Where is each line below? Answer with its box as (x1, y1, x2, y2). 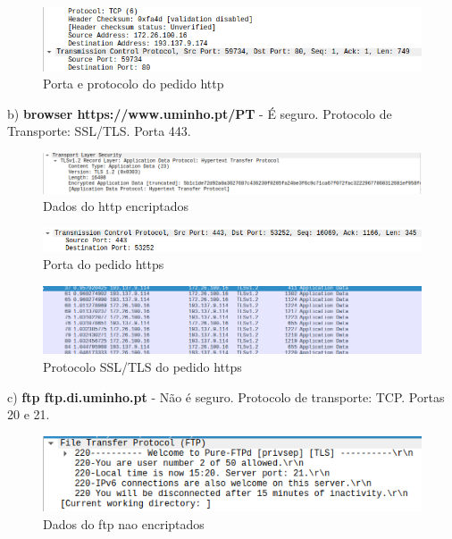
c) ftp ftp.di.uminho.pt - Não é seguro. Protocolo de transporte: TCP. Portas (7, 387, 445, 406)
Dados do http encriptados (43, 197, 188, 215)
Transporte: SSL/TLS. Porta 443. (7, 122, 191, 140)
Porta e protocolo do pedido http (43, 74, 224, 93)
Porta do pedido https (43, 255, 164, 274)
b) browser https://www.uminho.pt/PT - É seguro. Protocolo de (7, 104, 392, 122)
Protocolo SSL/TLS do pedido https (43, 358, 242, 375)
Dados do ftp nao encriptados (43, 514, 205, 533)
